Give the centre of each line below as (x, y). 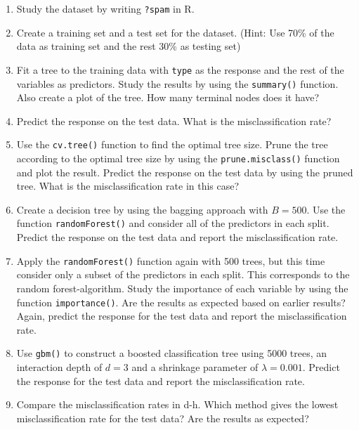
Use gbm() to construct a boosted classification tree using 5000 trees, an (172, 353)
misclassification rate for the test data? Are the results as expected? (163, 418)
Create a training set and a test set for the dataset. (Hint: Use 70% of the (175, 32)
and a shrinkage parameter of (195, 367)
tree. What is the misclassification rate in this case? (128, 186)
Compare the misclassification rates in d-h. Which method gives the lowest (177, 404)
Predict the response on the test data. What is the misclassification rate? (174, 120)
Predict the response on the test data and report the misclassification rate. (177, 237)
